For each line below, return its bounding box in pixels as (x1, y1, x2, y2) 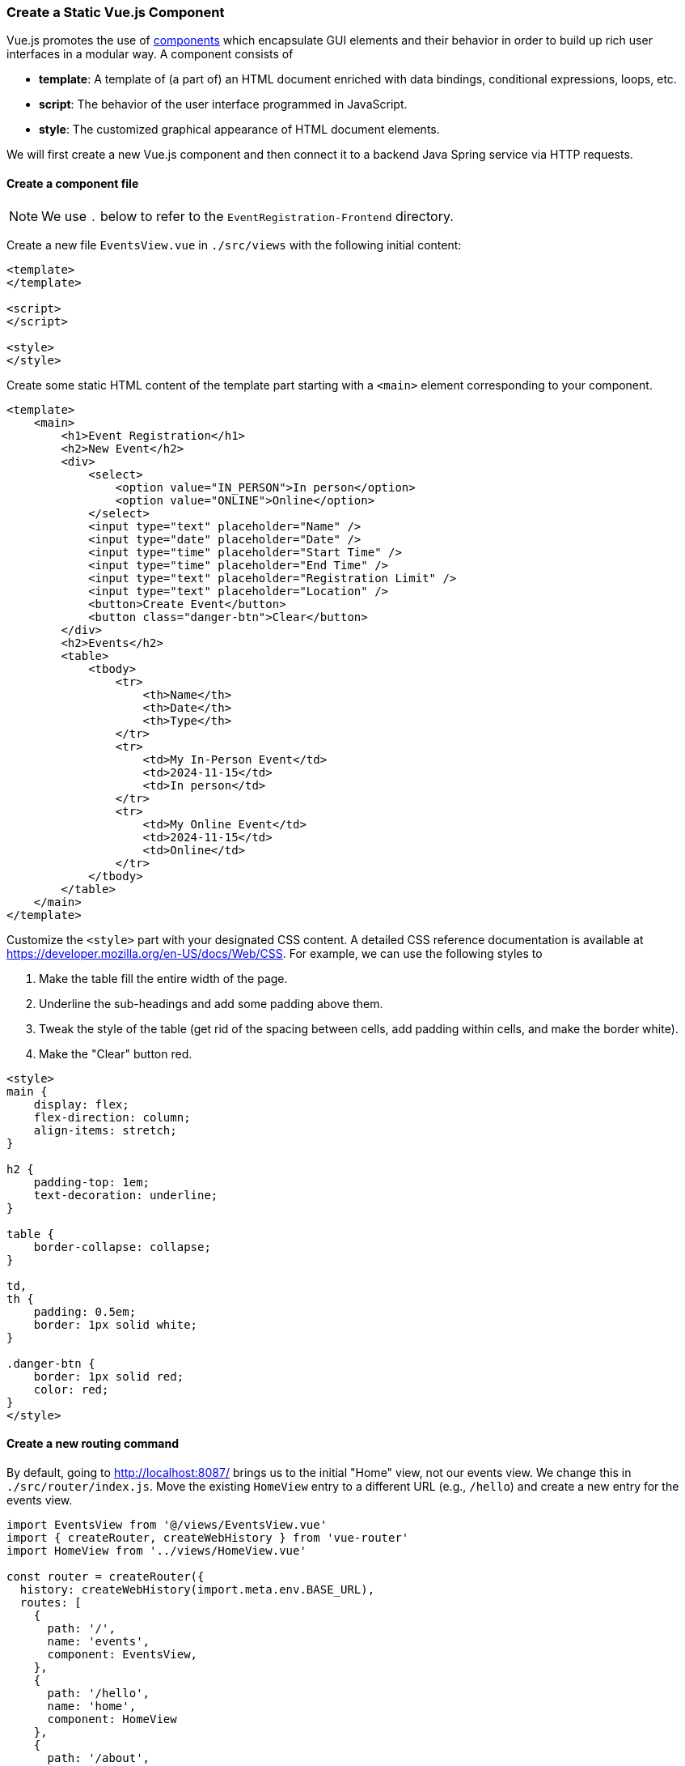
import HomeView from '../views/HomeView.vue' (6, 1543, 307, 1557)
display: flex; (33, 1097, 129, 1111)
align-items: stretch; (33, 1123, 177, 1137)
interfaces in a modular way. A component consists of (6, 47, 294, 62)
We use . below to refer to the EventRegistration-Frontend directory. (41, 207, 454, 224)
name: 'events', (47, 1634, 150, 1648)
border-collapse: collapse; (33, 1240, 211, 1253)
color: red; (33, 1382, 109, 1396)
